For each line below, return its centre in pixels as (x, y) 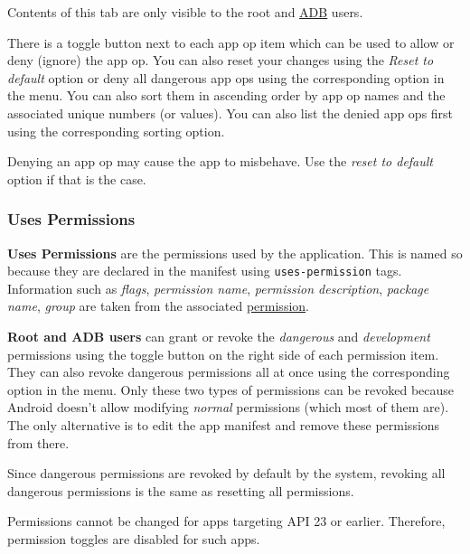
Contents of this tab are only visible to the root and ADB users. (185, 12)
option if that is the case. (77, 178)
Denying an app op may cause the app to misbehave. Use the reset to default (221, 161)
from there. (38, 442)
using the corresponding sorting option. (116, 131)
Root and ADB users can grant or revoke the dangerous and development (219, 336)
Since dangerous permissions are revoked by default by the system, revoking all (226, 473)
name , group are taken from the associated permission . (158, 306)
